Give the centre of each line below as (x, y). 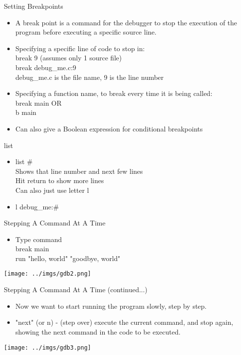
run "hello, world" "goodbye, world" (68, 258)
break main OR (38, 103)
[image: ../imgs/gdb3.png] (47, 347)
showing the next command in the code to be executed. (98, 331)
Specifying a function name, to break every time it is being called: (114, 93)
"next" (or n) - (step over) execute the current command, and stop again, (124, 322)
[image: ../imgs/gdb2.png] (47, 274)
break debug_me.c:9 (46, 67)
